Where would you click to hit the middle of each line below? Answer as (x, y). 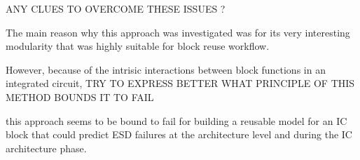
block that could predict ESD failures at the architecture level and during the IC (179, 134)
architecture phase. (46, 148)
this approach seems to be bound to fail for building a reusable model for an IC (176, 120)
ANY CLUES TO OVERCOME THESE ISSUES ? (116, 8)
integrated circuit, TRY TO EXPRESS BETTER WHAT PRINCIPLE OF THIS (180, 83)
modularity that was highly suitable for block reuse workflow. (138, 46)
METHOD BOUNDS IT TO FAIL (80, 96)
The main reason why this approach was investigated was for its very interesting (178, 32)
